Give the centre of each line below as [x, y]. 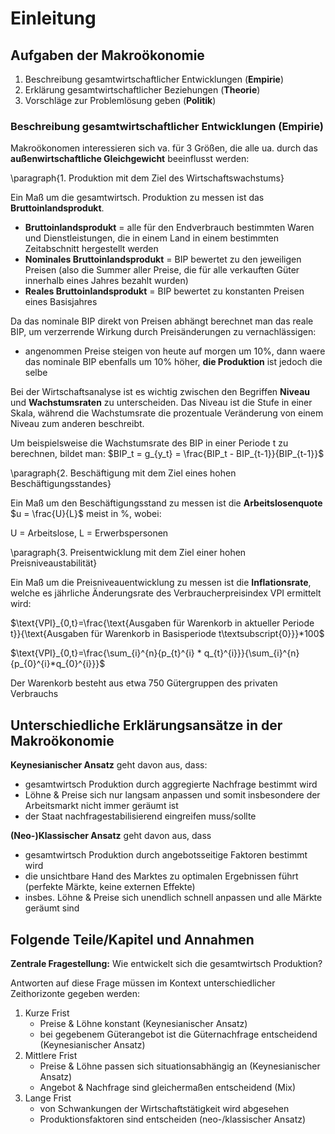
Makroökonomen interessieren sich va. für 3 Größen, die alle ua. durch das [164, 148]
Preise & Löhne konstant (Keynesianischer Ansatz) [143, 1023]
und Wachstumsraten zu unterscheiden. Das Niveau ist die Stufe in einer [161, 403]
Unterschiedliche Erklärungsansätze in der [146, 725]
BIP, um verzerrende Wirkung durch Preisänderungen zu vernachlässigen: [163, 332]
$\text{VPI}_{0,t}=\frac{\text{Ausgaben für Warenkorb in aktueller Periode [162, 623]
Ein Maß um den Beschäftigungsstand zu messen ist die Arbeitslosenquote [166, 503]
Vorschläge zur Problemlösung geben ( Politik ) [120, 100]
